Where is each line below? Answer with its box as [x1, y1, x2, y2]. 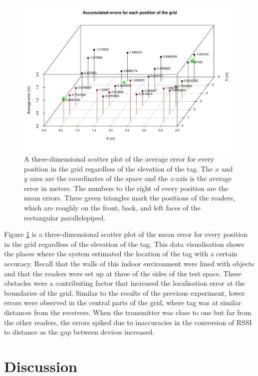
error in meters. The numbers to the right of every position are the [24, 183, 229, 193]
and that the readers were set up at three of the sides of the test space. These [4, 268, 242, 278]
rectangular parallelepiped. [24, 212, 106, 222]
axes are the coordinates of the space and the [29, 173, 168, 184]
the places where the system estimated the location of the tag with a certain [4, 248, 238, 259]
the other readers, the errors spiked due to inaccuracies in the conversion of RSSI [4, 317, 252, 327]
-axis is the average [173, 173, 232, 184]
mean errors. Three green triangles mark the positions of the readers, [24, 192, 235, 203]
